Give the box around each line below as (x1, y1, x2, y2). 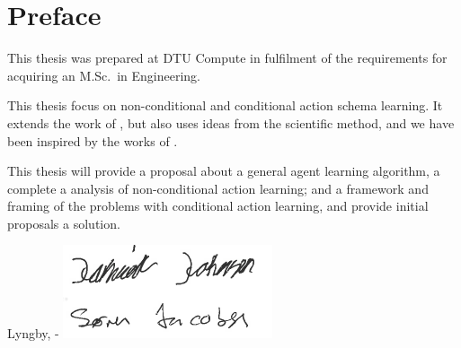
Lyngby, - (7, 324, 59, 343)
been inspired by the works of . (7, 131, 178, 150)
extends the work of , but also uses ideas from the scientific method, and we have (7, 113, 455, 132)
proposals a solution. (7, 213, 120, 232)
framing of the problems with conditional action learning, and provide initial (7, 196, 429, 215)
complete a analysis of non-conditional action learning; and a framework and (7, 178, 429, 197)
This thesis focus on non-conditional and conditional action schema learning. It (7, 96, 443, 115)
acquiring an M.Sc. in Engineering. (7, 65, 200, 84)
